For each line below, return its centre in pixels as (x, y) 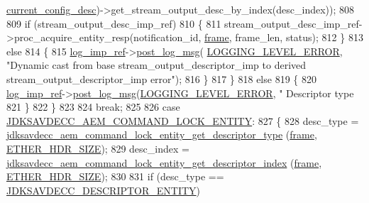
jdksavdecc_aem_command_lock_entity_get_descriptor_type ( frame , (162, 135)
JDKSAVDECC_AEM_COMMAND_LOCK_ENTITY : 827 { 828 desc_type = (183, 120)
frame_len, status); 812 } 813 (299, 37)
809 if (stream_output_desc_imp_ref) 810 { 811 (114, 23)
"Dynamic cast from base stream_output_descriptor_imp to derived (156, 65)
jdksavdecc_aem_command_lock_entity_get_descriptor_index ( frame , (164, 162)
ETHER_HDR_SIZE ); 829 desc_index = (98, 148)
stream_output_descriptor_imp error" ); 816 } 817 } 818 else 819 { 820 (161, 78)
